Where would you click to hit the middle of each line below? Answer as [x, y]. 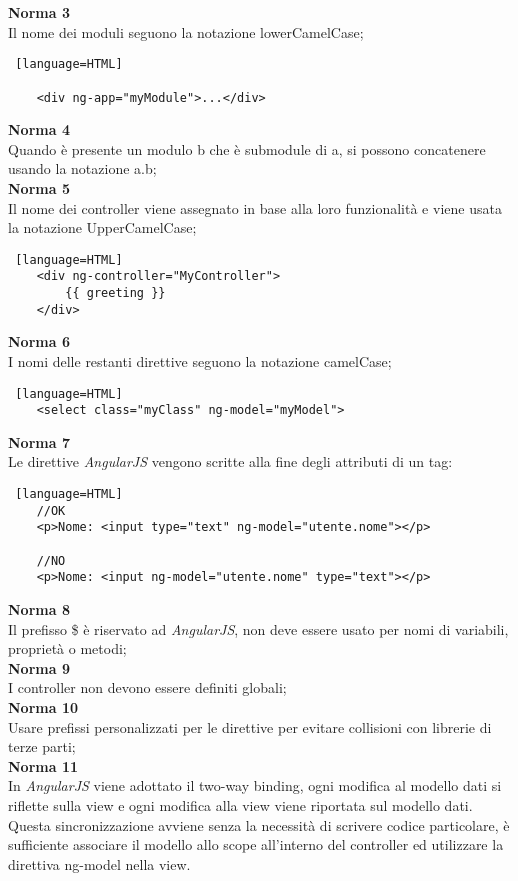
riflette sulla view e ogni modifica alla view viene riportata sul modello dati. [240, 804]
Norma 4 [39, 129]
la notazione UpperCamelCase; [102, 227]
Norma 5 [39, 187]
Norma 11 [43, 765]
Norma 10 [43, 706]
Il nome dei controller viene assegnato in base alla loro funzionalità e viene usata [255, 207]
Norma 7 [39, 441]
